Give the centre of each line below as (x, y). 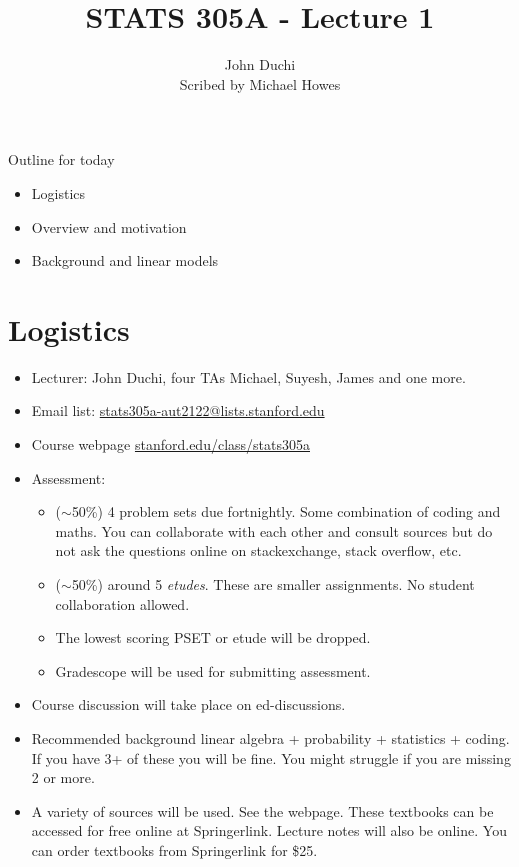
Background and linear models (125, 260)
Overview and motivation (109, 226)
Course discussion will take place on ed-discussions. (188, 704)
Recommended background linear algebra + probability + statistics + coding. (270, 737)
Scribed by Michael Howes (260, 83)
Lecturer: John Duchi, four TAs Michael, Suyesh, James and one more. (248, 376)
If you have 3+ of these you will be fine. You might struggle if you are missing (271, 757)
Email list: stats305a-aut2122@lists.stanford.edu (178, 410)
